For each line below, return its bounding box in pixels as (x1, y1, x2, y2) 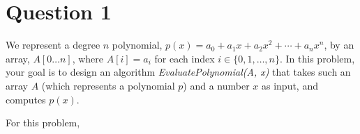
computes (6, 92, 46, 106)
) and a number (183, 78, 250, 92)
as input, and (261, 78, 318, 92)
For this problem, (6, 115, 80, 130)
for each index (154, 51, 215, 65)
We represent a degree (6, 37, 100, 52)
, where (72, 51, 104, 65)
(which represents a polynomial (41, 78, 175, 92)
